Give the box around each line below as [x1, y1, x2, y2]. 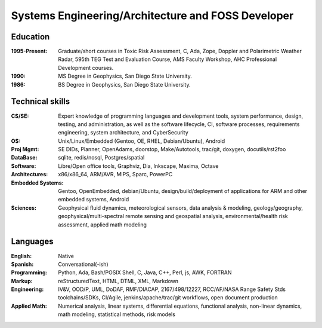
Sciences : [11, 204, 37, 211]
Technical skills [11, 96, 70, 107]
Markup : [11, 277, 33, 284]
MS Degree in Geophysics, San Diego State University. [58, 72, 192, 80]
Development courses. [58, 64, 114, 71]
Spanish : [11, 260, 34, 268]
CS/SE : [11, 112, 29, 119]
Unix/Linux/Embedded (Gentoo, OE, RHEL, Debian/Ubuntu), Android [58, 137, 225, 145]
